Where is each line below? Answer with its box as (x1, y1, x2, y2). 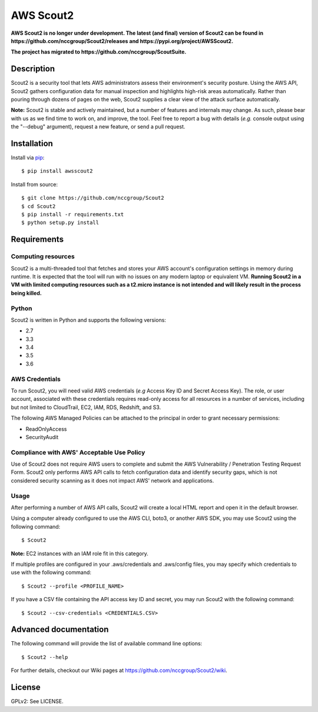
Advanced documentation (11, 625, 109, 635)
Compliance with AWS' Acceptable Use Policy (11, 448, 145, 456)
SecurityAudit (25, 433, 59, 440)
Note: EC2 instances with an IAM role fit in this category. (11, 550, 148, 557)
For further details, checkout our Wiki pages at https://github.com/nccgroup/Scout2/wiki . (11, 667, 227, 674)
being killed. (11, 289, 42, 296)
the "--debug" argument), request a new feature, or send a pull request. (11, 123, 185, 130)
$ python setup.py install (21, 219, 100, 226)
